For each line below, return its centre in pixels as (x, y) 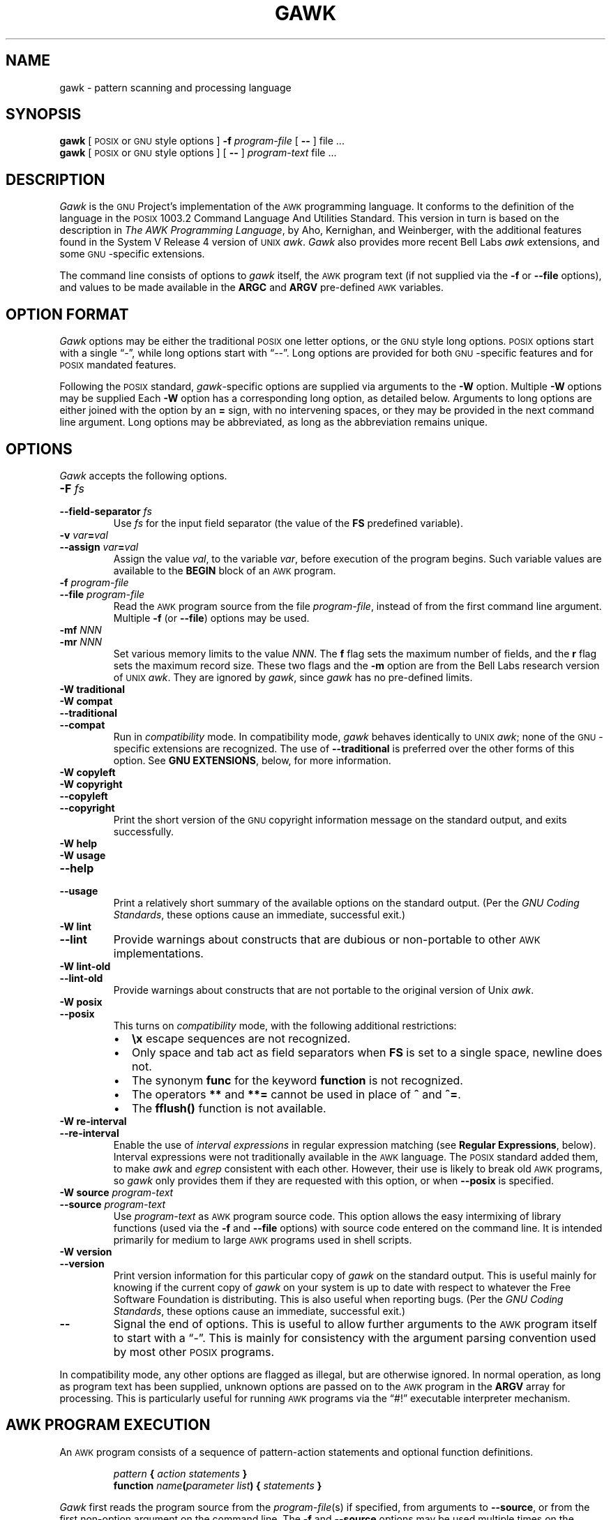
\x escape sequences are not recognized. (241, 1038)
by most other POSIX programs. (194, 1351)
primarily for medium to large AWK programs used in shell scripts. (263, 1239)
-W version (86, 1251)
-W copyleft (88, 772)
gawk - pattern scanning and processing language (175, 87)
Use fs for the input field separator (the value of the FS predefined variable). (288, 523)
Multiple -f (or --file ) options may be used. (211, 618)
